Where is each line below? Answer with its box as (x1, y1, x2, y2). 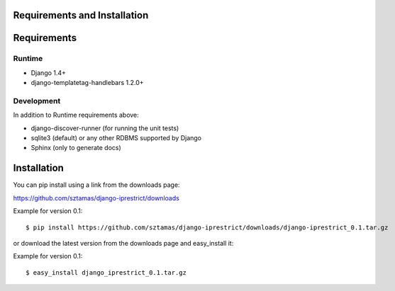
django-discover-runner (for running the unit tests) (30, 124, 179, 132)
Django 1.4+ (30, 68, 67, 77)
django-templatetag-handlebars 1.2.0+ (30, 79, 145, 87)
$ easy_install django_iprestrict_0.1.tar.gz (26, 268, 187, 276)
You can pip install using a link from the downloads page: (13, 181, 180, 189)
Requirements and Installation (13, 9, 149, 21)
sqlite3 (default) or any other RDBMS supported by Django (30, 134, 202, 142)
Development (13, 96, 61, 105)
